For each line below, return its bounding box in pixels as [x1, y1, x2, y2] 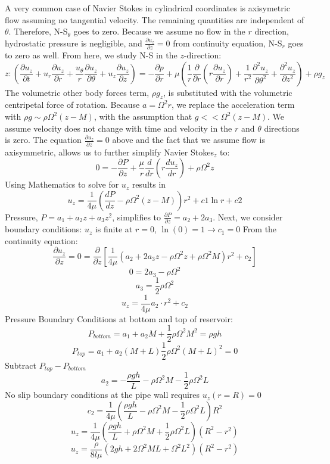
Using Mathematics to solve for [5, 178, 119, 191]
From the [242, 223, 277, 235]
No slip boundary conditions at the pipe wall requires [5, 388, 200, 401]
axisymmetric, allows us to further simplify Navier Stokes [5, 145, 214, 158]
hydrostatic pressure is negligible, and [5, 36, 142, 49]
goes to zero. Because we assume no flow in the [73, 25, 245, 38]
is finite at [95, 223, 133, 235]
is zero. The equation [5, 133, 82, 146]
